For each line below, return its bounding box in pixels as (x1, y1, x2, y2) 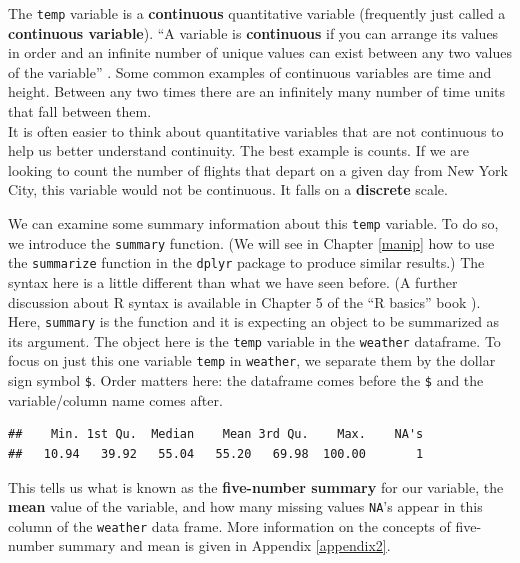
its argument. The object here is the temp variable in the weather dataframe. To (8, 330, 501, 351)
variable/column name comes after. (8, 389, 223, 410)
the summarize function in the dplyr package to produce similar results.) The (8, 252, 485, 273)
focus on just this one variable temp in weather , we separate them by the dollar (8, 350, 496, 371)
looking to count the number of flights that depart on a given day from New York (8, 159, 508, 180)
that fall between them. (8, 101, 152, 122)
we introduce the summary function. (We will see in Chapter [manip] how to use (8, 232, 495, 253)
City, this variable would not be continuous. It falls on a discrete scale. (8, 179, 448, 200)
